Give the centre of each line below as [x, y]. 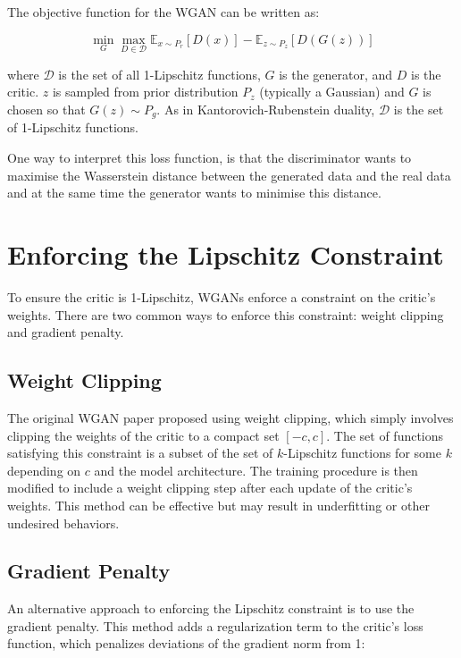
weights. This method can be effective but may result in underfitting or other [218, 505]
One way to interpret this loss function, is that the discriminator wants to [210, 158]
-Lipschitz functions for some [362, 453]
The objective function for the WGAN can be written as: [163, 12]
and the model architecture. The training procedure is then [256, 470]
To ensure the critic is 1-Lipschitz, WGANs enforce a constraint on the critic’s [222, 296]
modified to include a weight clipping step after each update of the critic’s [210, 488]
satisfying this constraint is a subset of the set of [140, 453]
